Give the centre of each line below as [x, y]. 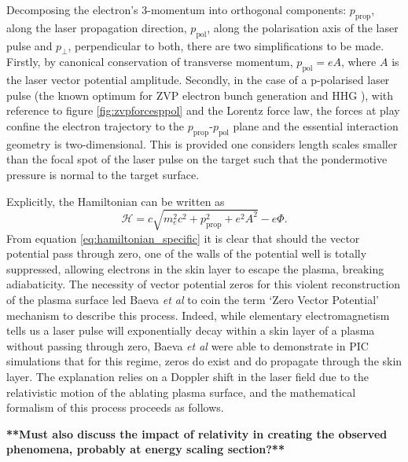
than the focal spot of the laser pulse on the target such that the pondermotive [197, 159]
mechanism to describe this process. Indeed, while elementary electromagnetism [198, 315]
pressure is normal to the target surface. [103, 174]
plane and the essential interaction [316, 125]
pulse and [29, 45]
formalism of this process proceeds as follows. [115, 407]
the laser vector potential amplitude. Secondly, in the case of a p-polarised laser [198, 80]
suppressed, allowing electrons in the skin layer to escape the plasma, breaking [195, 268]
